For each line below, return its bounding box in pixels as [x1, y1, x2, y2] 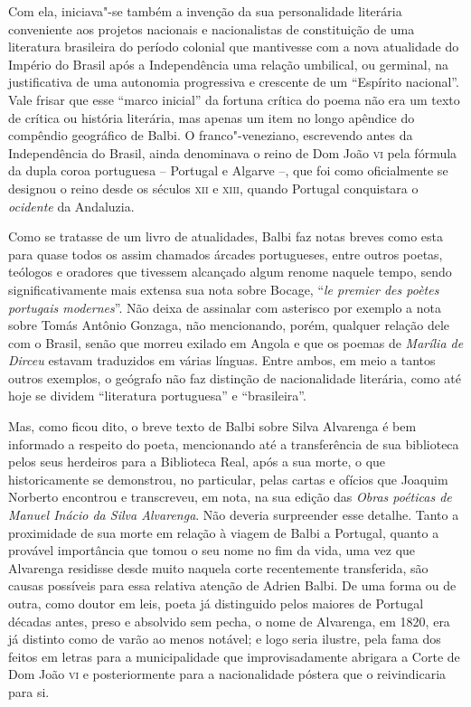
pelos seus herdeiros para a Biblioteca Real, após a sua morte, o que [8, 452, 386, 471]
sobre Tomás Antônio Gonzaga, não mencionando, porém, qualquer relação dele [8, 316, 450, 335]
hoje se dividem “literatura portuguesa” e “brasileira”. [8, 386, 306, 405]
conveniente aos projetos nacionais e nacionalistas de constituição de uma [8, 19, 415, 38]
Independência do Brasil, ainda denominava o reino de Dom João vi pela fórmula [8, 143, 457, 162]
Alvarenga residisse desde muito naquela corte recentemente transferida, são [8, 558, 429, 577]
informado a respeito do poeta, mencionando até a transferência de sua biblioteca [8, 434, 459, 453]
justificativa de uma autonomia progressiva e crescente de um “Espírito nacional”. [8, 72, 459, 91]
